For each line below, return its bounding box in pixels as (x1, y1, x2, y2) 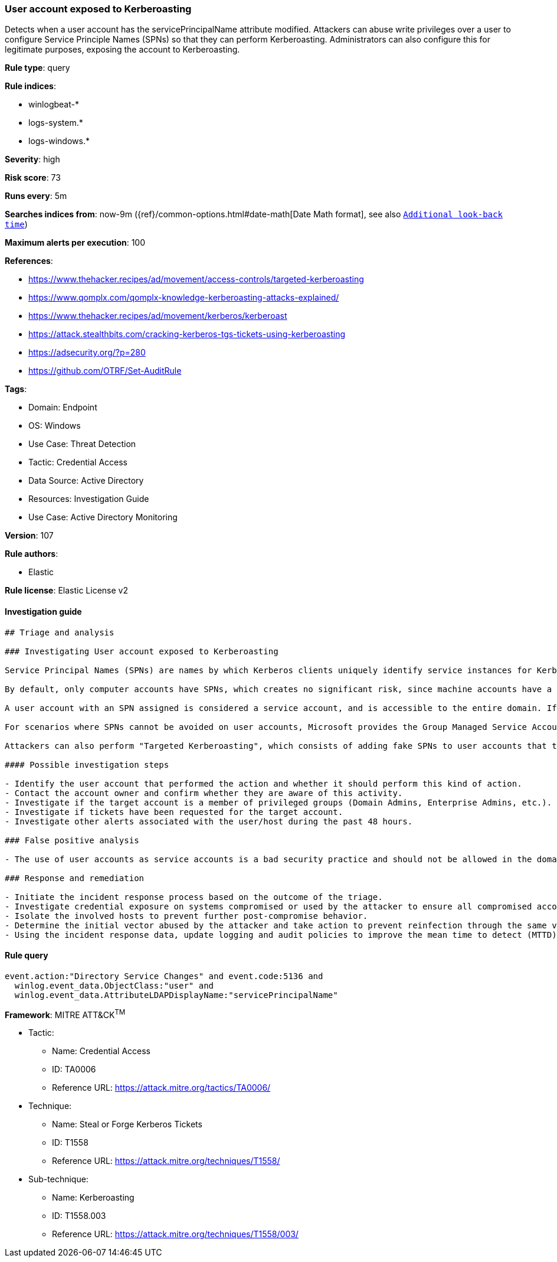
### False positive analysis (5, 835, 139, 845)
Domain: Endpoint (28, 402, 97, 413)
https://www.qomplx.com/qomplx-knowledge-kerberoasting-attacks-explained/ (28, 292, 339, 303)
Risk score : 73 (5, 172, 61, 183)
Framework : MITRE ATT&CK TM (5, 1007, 126, 1020)
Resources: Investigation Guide (28, 494, 149, 504)
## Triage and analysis (5, 627, 114, 637)
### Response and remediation (5, 873, 145, 883)
